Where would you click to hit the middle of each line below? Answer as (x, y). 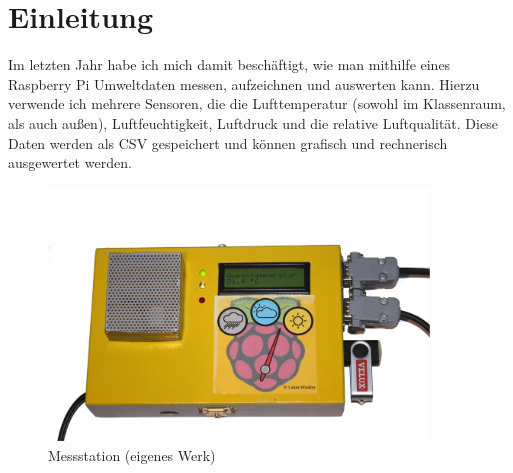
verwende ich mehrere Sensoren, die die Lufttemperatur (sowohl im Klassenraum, (257, 103)
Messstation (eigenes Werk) (132, 454)
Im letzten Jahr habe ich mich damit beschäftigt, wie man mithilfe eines (229, 64)
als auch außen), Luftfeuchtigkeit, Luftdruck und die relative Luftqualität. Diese (253, 122)
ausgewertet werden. (70, 162)
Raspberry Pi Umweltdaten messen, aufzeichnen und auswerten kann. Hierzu (244, 83)
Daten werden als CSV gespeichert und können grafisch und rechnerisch (228, 142)
